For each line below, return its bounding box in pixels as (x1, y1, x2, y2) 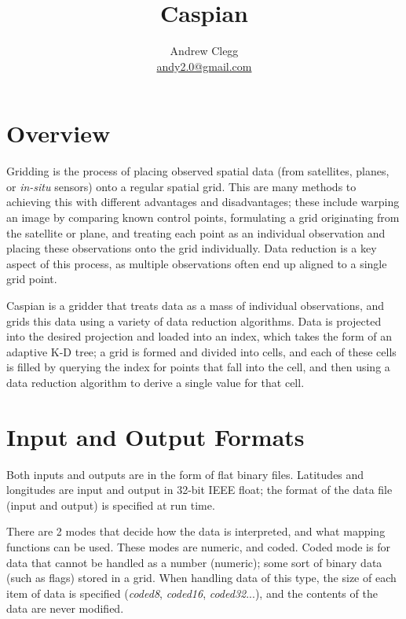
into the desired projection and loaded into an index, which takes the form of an (6, 328, 393, 345)
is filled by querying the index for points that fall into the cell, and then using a (6, 359, 390, 375)
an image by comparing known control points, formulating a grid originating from (6, 209, 400, 226)
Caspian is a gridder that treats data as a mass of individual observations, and (6, 297, 385, 313)
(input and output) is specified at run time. (6, 496, 215, 513)
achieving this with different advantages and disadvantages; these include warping (6, 193, 400, 210)
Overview (6, 117, 111, 149)
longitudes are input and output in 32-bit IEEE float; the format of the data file (6, 481, 393, 498)
